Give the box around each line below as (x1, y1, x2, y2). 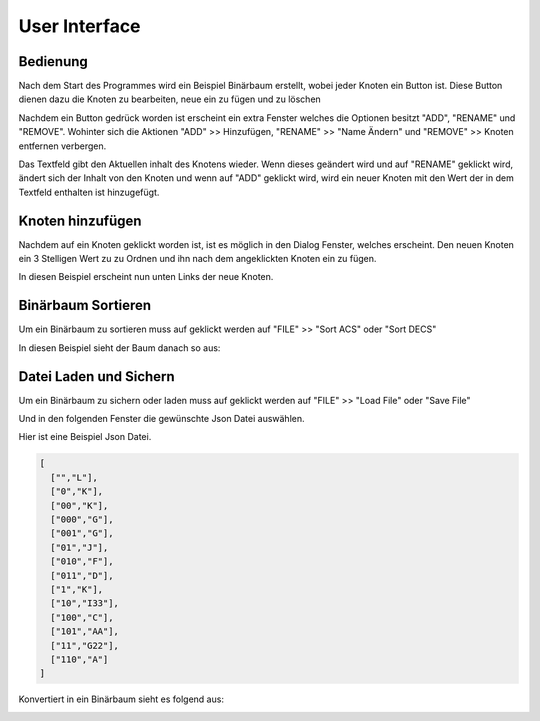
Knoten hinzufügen (18, 212, 142, 229)
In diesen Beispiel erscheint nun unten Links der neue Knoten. (18, 271, 274, 283)
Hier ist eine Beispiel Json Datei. (18, 431, 152, 443)
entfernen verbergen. (18, 140, 107, 152)
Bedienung (18, 53, 89, 70)
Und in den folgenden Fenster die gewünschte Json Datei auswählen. (18, 413, 305, 425)
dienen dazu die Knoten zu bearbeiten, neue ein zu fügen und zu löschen (18, 93, 322, 105)
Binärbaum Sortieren (18, 297, 152, 314)
